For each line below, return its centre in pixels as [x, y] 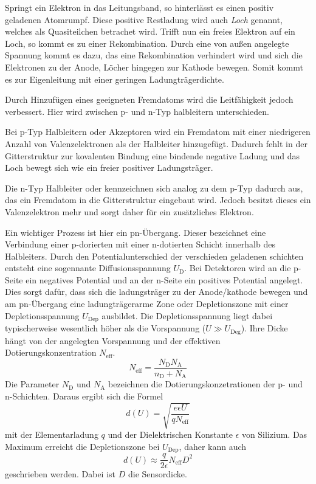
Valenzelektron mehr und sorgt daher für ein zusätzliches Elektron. [129, 211]
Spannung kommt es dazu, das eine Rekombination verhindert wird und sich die [154, 55]
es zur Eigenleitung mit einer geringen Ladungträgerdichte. [115, 79]
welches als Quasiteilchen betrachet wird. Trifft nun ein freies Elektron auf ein [150, 31]
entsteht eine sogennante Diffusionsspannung [88, 268]
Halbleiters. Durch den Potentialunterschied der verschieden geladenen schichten [154, 256]
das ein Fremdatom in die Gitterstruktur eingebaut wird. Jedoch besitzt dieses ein [158, 200]
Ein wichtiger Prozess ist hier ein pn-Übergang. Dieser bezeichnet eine [136, 232]
